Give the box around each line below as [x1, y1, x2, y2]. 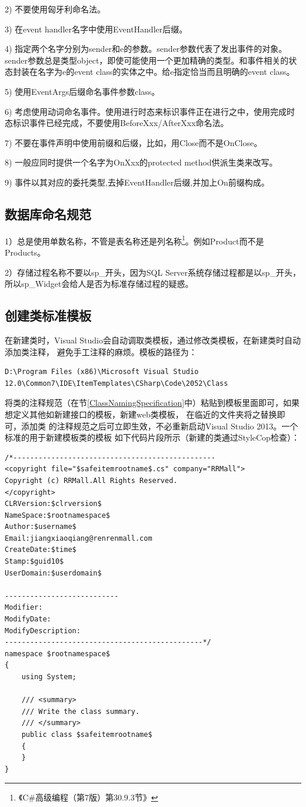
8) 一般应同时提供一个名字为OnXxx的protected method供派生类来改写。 [5, 156, 278, 168]
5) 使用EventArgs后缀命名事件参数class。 [5, 85, 160, 97]
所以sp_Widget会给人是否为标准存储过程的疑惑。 [5, 277, 194, 290]
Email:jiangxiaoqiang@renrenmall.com [5, 534, 152, 543]
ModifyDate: [5, 615, 51, 624]
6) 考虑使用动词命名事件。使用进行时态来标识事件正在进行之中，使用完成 [5, 105, 287, 117]
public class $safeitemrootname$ [21, 730, 152, 739]
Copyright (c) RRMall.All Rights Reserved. [5, 476, 178, 485]
